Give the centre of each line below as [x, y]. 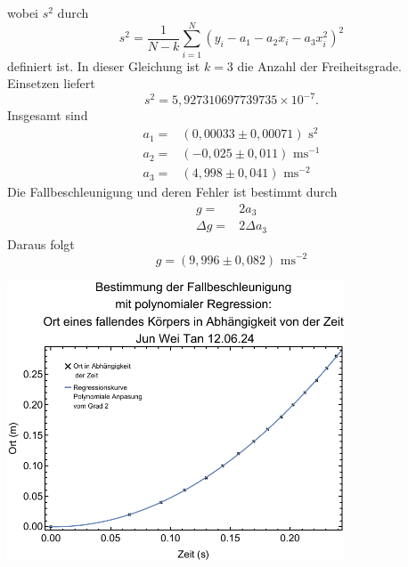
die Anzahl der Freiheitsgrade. [319, 65]
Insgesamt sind [48, 115]
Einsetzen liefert [51, 83]
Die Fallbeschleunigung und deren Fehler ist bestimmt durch [172, 192]
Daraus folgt [41, 243]
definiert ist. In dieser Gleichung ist [104, 65]
